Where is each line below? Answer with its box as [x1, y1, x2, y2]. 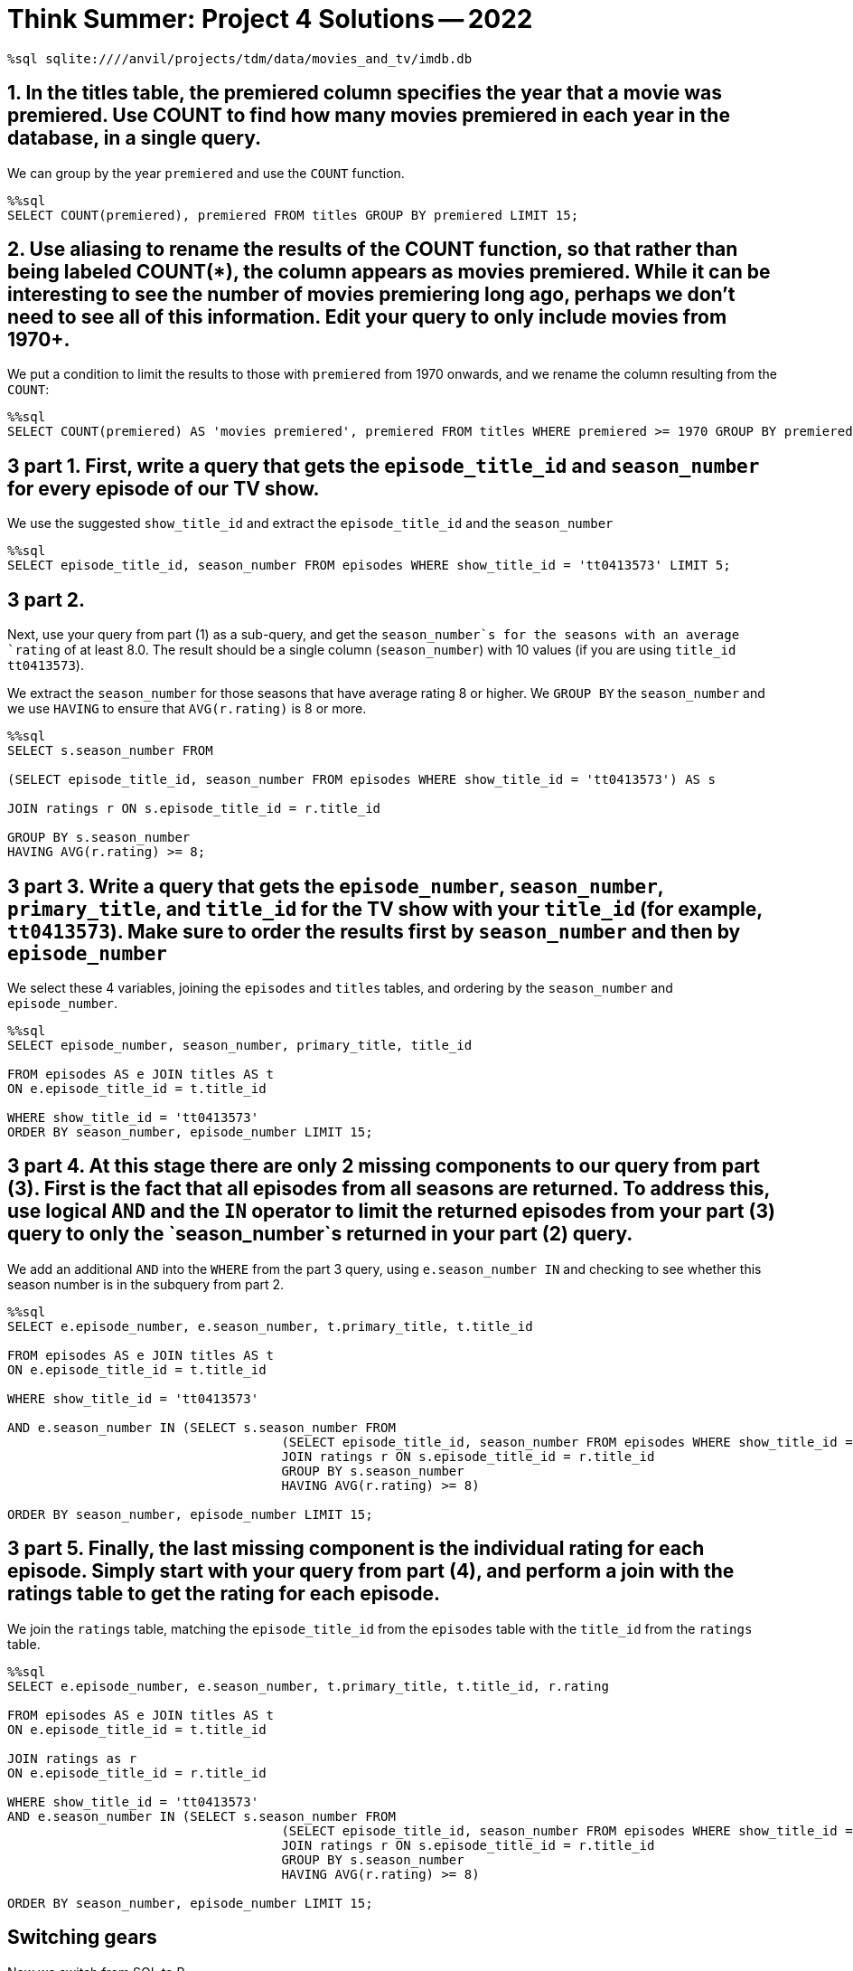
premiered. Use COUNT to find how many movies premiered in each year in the [7, 104, 730, 127]
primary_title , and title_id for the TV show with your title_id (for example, [7, 897, 763, 920]
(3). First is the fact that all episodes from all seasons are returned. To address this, [7, 1177, 770, 1201]
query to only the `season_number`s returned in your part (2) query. [7, 1222, 633, 1246]
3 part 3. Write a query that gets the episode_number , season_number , [7, 874, 664, 898]
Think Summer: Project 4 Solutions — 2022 [7, 4, 533, 34]
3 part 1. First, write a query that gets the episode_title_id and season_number [7, 454, 760, 477]
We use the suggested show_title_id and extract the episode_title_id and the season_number [7, 515, 614, 532]
